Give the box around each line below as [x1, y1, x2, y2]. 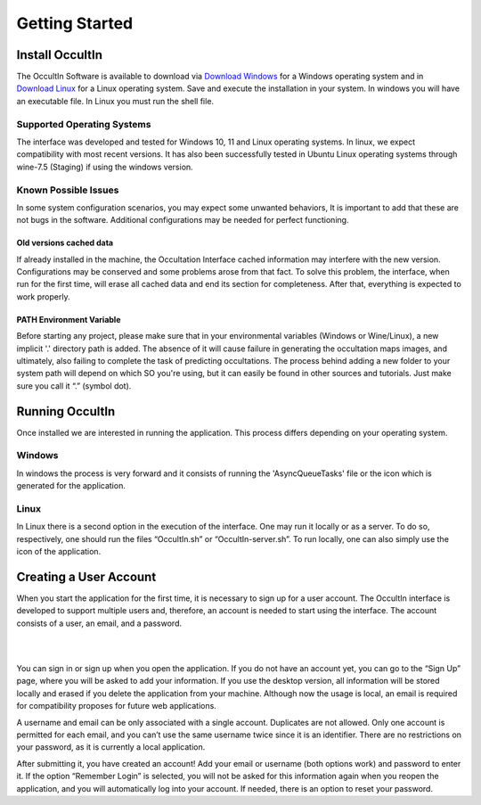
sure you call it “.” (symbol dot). [16, 380, 132, 391]
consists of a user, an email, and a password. [16, 618, 183, 628]
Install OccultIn [16, 47, 102, 62]
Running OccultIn [16, 404, 116, 419]
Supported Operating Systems [16, 118, 151, 130]
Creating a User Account [16, 569, 157, 584]
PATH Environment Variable [16, 314, 121, 324]
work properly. [16, 291, 70, 302]
